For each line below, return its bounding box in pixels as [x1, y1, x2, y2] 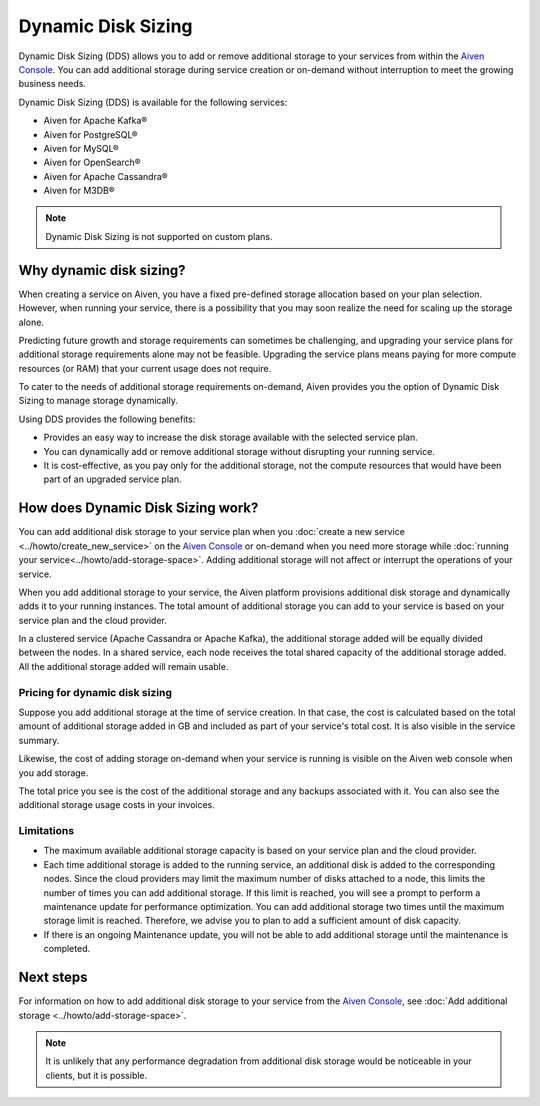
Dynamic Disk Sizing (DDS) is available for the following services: [18, 96, 288, 108]
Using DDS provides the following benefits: [18, 413, 196, 425]
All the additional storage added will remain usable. [18, 660, 229, 672]
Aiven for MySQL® [43, 142, 119, 154]
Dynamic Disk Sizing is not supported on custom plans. [45, 230, 274, 242]
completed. [43, 943, 90, 955]
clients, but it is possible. [45, 1069, 148, 1081]
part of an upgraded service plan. [43, 473, 182, 485]
